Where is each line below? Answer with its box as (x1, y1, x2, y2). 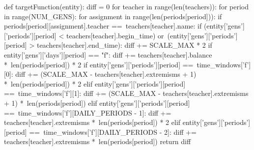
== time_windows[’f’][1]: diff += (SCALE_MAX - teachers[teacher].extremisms (4, 88, 249, 98)
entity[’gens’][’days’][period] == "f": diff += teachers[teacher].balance (4, 49, 212, 60)
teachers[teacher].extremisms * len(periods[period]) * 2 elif (4, 117, 181, 127)
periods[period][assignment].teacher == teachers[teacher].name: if (4, 21, 202, 31)
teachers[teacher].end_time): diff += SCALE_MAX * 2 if (36, 40, 212, 50)
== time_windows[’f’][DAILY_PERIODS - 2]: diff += (29, 126, 197, 137)
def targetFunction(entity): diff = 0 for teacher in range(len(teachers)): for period (4, 1, 249, 11)
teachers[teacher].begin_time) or (66, 30, 164, 40)
